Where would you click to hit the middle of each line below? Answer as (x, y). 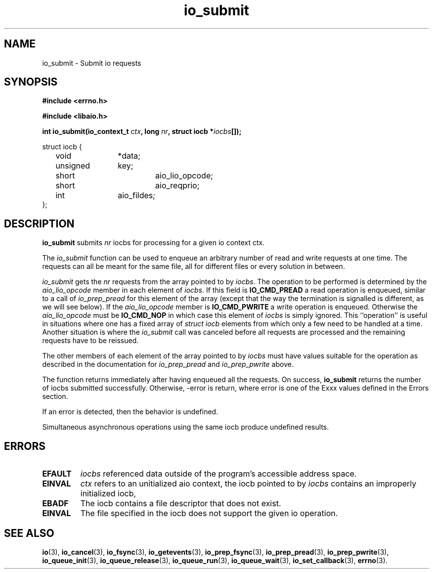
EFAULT (57, 474)
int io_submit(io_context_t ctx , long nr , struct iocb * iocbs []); (142, 132)
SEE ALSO (29, 533)
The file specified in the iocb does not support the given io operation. (209, 513)
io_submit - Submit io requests (92, 63)
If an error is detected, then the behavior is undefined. (130, 412)
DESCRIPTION (39, 223)
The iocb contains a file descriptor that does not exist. (181, 504)
